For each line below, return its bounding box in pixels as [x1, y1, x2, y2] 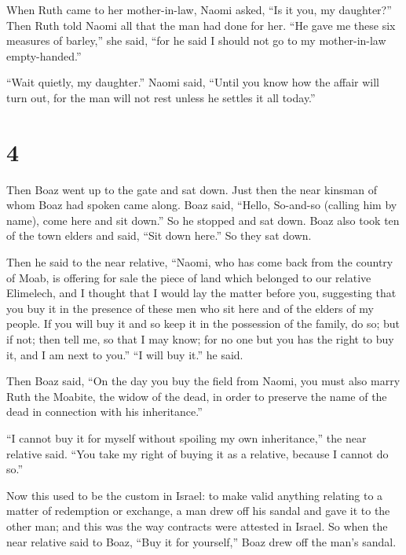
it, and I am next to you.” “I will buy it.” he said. [6, 346, 243, 362]
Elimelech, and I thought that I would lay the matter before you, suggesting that [6, 285, 397, 301]
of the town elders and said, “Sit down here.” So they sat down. [6, 227, 312, 244]
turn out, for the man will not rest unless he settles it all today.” [6, 89, 316, 105]
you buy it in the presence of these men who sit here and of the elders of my [6, 300, 374, 316]
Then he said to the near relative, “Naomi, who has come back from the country [6, 254, 393, 270]
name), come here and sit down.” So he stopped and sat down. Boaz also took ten [6, 211, 400, 228]
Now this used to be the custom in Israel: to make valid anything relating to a [6, 487, 383, 503]
